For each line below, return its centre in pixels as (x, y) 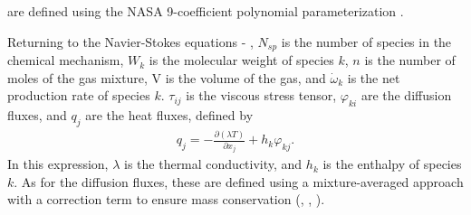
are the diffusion (406, 95)
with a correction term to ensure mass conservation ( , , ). (166, 199)
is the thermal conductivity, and (213, 164)
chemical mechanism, (66, 60)
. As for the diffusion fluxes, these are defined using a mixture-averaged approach (239, 181)
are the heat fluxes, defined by (169, 115)
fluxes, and (37, 115)
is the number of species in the (366, 41)
